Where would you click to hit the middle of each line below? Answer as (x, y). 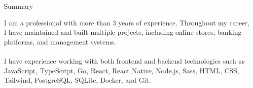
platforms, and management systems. (60, 41)
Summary (18, 6)
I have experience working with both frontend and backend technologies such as (125, 60)
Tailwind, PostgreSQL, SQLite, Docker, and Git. (77, 80)
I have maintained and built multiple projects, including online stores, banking (123, 32)
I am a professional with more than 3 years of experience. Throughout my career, (127, 22)
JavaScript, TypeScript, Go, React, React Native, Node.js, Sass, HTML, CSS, (122, 70)
